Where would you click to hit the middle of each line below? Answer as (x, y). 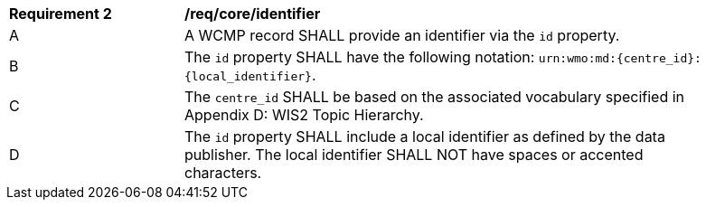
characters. (223, 173)
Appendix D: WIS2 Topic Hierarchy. (304, 115)
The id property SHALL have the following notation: (360, 57)
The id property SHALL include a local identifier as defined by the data (425, 136)
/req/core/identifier (253, 14)
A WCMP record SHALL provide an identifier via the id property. (402, 35)
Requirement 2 (61, 14)
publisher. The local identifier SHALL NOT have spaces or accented (414, 155)
